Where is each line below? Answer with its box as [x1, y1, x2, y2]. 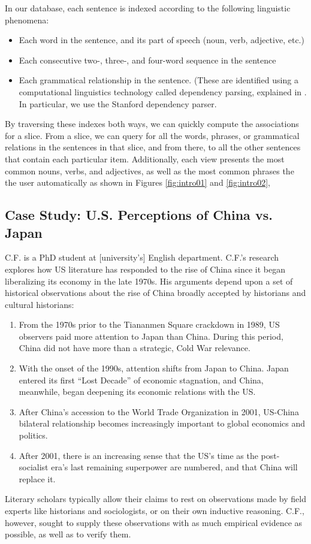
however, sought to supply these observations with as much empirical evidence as [5, 516, 303, 528]
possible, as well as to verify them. [5, 528, 131, 540]
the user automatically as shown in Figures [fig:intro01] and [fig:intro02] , [5, 176, 270, 189]
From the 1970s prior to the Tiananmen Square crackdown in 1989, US [19, 318, 280, 331]
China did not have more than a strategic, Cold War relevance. [19, 341, 250, 354]
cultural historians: [5, 298, 74, 310]
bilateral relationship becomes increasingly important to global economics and [19, 417, 306, 430]
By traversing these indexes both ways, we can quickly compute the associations [5, 117, 299, 130]
